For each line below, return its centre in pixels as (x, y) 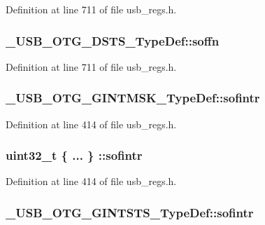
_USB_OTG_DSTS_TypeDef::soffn (113, 40)
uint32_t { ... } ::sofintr (74, 155)
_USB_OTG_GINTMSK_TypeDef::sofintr (133, 98)
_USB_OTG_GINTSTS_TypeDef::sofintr (130, 212)
